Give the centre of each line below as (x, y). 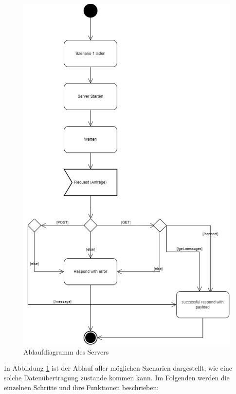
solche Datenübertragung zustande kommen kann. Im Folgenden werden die (117, 378)
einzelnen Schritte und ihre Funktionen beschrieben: (82, 387)
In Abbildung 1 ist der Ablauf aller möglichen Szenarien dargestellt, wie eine (118, 368)
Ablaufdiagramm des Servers (66, 351)
